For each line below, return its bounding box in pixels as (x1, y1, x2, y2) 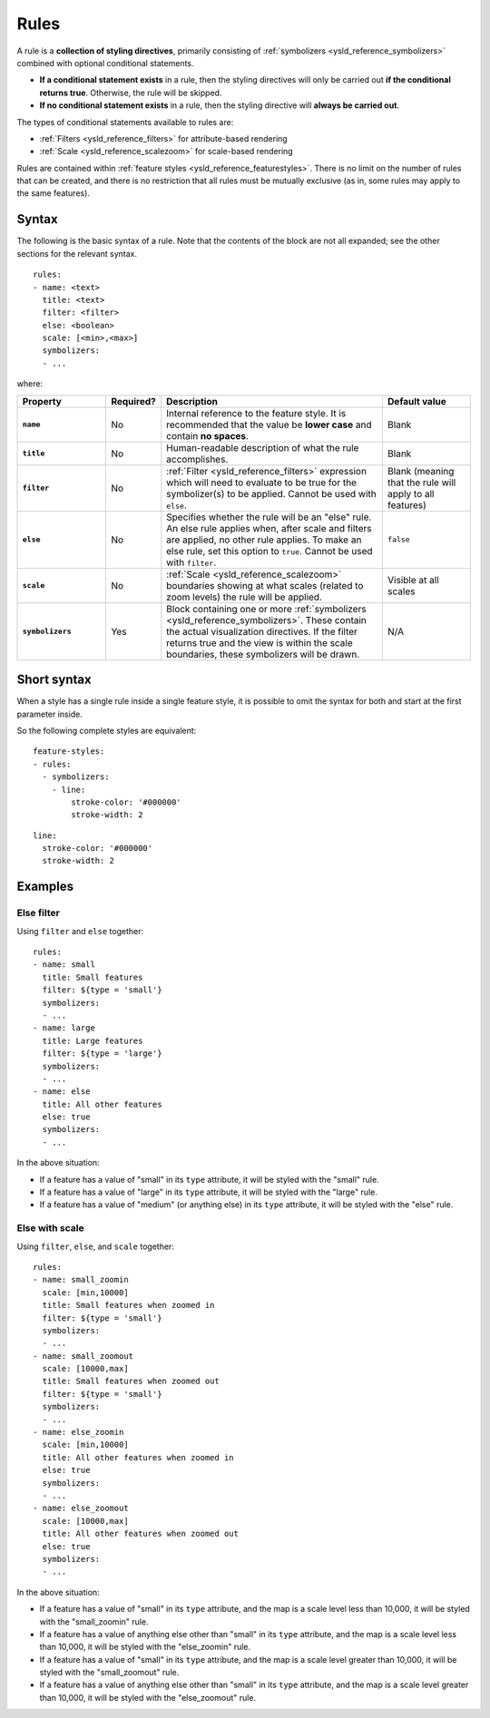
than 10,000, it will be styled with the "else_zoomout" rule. (39, 1692, 257, 1703)
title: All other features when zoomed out (42, 1528, 240, 1539)
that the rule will (387, 476, 456, 489)
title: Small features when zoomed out (42, 1376, 220, 1387)
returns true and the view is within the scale (166, 636, 353, 649)
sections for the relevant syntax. (16, 248, 138, 259)
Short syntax (16, 672, 92, 688)
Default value (387, 395, 446, 407)
